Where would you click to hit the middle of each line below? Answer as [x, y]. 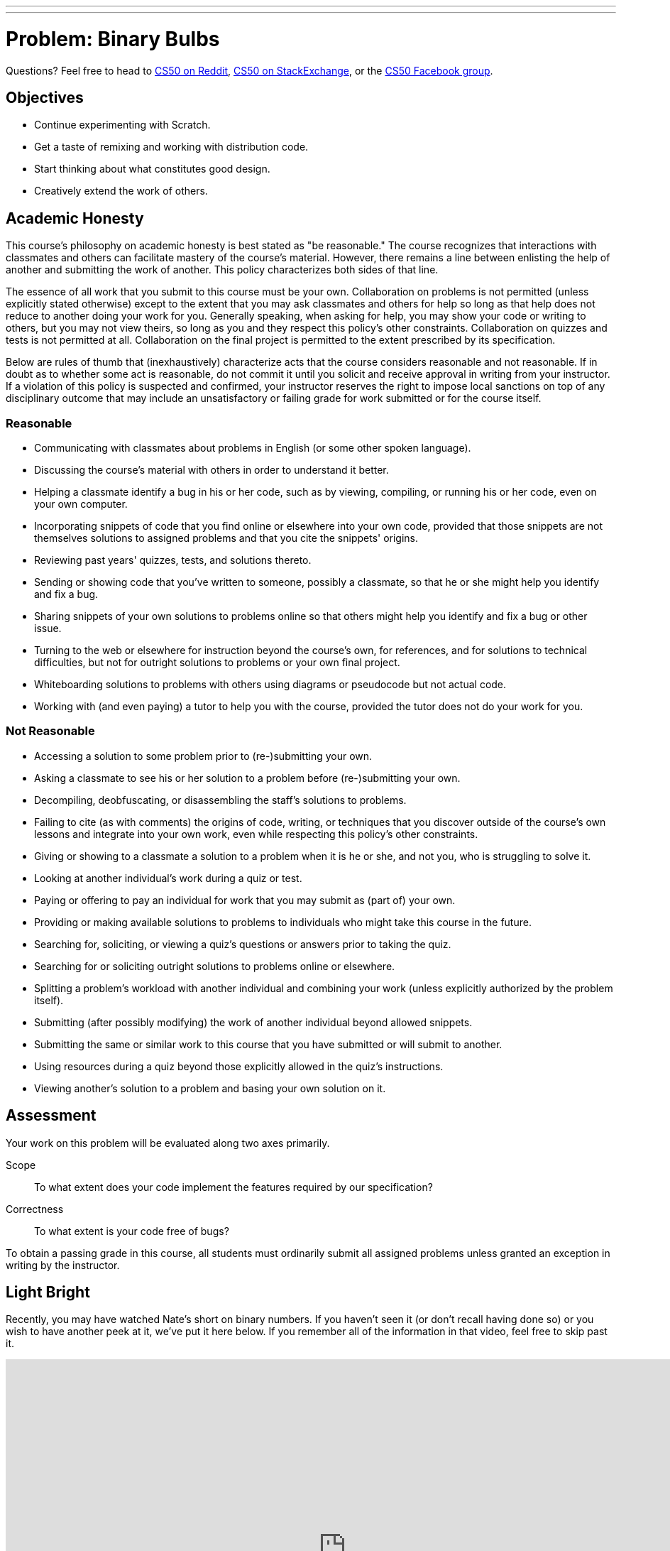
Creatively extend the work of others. [121, 191]
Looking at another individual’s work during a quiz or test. [168, 878]
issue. [48, 628]
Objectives [45, 97]
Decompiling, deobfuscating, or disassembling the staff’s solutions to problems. [220, 800]
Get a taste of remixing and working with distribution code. [171, 147]
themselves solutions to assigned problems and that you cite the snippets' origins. [226, 538]
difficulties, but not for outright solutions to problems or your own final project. [217, 662]
